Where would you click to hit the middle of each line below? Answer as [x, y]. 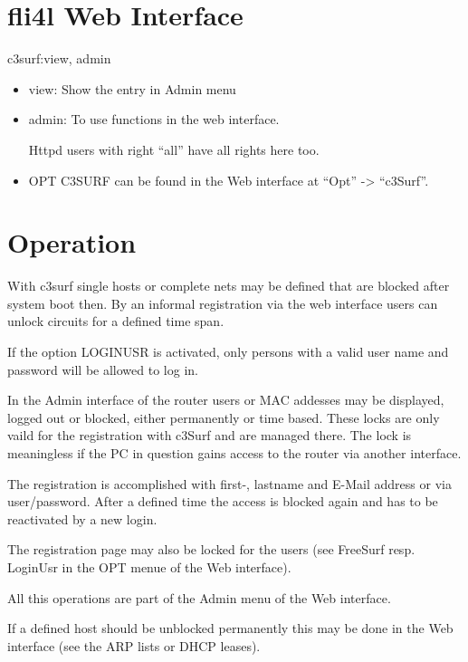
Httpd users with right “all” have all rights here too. [174, 149]
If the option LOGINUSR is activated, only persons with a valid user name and [228, 351]
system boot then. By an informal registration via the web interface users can [223, 303]
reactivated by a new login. [82, 518]
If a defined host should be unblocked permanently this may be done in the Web [230, 628]
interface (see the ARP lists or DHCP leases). [134, 645]
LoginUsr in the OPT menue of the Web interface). [149, 566]
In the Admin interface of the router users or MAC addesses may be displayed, [226, 400]
